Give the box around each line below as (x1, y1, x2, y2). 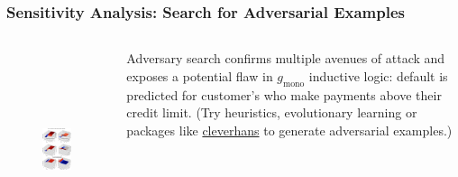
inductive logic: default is (308, 66, 448, 85)
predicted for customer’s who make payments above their (126, 85, 442, 104)
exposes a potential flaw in (126, 66, 273, 85)
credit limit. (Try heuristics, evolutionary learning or (126, 103, 417, 122)
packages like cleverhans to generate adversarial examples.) (126, 120, 453, 139)
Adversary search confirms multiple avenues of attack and (126, 49, 445, 68)
